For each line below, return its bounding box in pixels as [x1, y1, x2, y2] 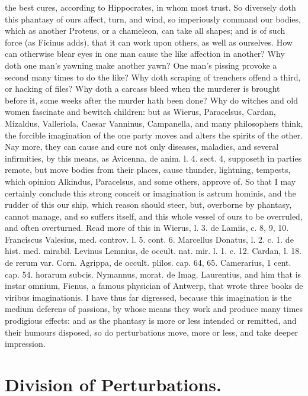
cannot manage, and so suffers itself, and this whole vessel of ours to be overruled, [5, 210, 303, 222]
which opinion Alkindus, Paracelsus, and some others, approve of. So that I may [5, 175, 296, 187]
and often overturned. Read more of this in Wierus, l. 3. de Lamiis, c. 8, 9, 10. [5, 221, 289, 234]
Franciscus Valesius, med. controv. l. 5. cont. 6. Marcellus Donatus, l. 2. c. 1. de [5, 233, 294, 245]
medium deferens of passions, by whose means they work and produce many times [5, 302, 303, 315]
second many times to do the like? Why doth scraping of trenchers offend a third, [5, 70, 301, 83]
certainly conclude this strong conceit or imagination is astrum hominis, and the [5, 186, 296, 199]
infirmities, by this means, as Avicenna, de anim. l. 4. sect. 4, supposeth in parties [5, 152, 302, 164]
